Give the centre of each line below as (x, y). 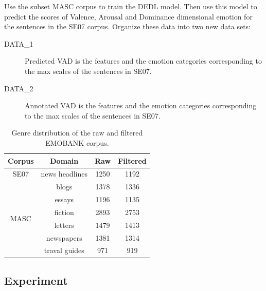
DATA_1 (19, 43)
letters (64, 225)
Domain (64, 160)
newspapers (64, 237)
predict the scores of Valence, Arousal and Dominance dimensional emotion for (128, 16)
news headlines (64, 174)
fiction (64, 212)
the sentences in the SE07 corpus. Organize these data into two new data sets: (128, 26)
